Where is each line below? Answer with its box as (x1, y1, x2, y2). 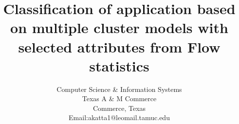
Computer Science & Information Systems (56, 84, 182, 94)
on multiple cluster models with (10, 18, 228, 37)
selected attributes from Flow (18, 36, 221, 56)
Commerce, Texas (92, 103, 146, 113)
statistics (89, 55, 149, 75)
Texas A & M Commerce (82, 93, 157, 104)
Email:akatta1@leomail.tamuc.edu (69, 112, 170, 123)
